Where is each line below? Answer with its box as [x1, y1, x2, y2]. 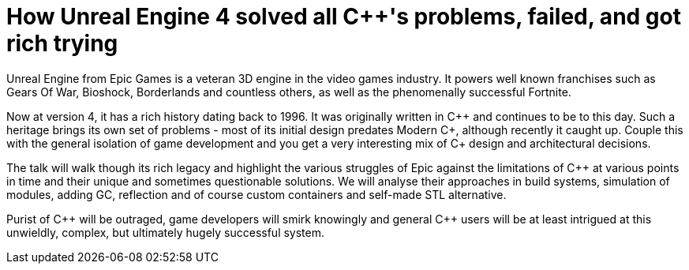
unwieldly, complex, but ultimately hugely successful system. [6, 225, 325, 239]
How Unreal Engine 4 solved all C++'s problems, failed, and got [6, 3, 681, 30]
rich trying [6, 30, 118, 57]
